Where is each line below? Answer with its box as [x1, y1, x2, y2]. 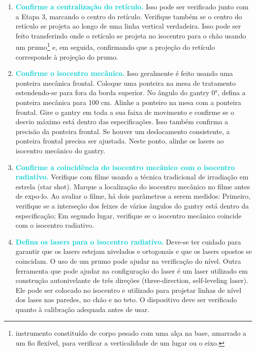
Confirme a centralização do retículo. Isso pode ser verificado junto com [15, 1, 249, 11]
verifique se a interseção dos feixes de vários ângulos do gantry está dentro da [15, 200, 249, 211]
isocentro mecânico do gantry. [15, 145, 105, 155]
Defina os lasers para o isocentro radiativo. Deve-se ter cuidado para [15, 236, 241, 246]
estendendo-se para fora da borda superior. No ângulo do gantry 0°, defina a [15, 87, 246, 98]
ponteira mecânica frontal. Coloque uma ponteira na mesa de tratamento [15, 77, 236, 88]
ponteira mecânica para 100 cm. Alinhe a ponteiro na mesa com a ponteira [15, 97, 241, 107]
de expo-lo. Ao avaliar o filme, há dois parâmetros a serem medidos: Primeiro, [15, 191, 251, 201]
